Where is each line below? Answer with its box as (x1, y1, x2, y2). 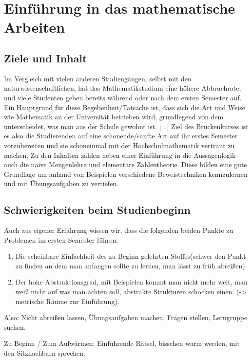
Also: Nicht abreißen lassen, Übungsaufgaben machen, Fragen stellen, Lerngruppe (4, 312, 248, 323)
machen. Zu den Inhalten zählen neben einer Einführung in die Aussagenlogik (4, 150, 236, 160)
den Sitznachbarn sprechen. (4, 348, 86, 358)
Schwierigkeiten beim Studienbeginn (4, 202, 191, 217)
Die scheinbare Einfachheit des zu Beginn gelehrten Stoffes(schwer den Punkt (15, 251, 246, 261)
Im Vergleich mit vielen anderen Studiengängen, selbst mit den (4, 73, 192, 83)
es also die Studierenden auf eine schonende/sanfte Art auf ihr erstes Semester (4, 131, 238, 141)
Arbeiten (4, 17, 65, 37)
